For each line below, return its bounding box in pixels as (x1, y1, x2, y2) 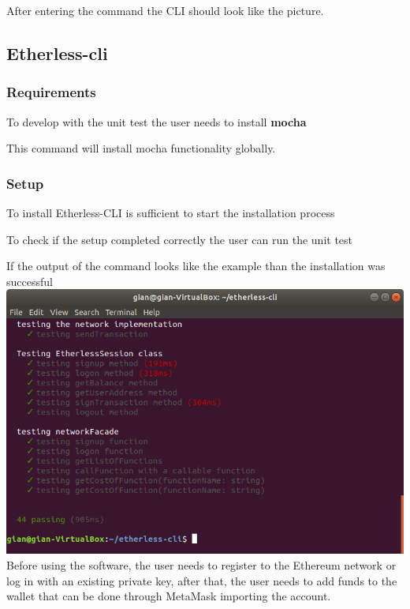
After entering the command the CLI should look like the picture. (6, 2, 324, 18)
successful (6, 273, 53, 289)
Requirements (6, 82, 96, 102)
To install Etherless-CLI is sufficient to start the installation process (6, 205, 335, 220)
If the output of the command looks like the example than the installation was (6, 258, 386, 274)
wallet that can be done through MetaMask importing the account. (6, 588, 331, 604)
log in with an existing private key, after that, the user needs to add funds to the (6, 572, 397, 588)
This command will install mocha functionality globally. (6, 140, 276, 156)
